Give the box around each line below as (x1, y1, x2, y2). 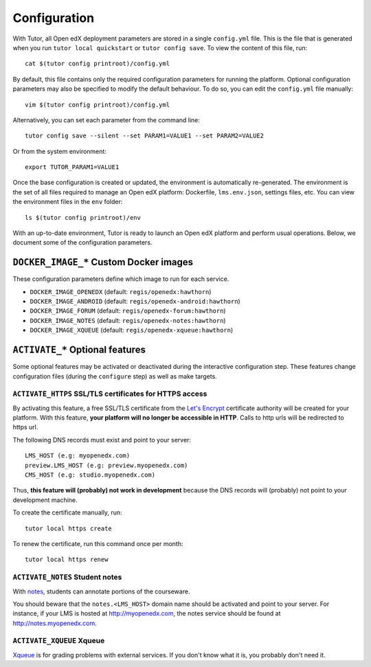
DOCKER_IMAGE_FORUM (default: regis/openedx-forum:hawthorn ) (30, 306, 226, 315)
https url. (12, 423, 38, 431)
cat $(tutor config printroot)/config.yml (25, 60, 170, 68)
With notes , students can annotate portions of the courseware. (12, 587, 190, 596)
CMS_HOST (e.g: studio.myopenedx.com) (25, 471, 156, 479)
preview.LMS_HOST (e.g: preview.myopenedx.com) (25, 461, 188, 469)
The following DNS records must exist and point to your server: (12, 436, 192, 444)
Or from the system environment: (12, 147, 106, 155)
